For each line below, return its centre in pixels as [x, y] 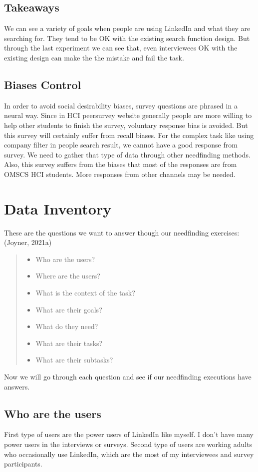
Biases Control [43, 84]
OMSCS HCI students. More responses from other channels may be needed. [120, 174]
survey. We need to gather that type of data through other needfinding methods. [127, 154]
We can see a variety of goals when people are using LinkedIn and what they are [127, 28]
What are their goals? [69, 309]
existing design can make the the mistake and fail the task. [94, 57]
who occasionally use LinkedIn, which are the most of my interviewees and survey [129, 454]
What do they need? [67, 326]
